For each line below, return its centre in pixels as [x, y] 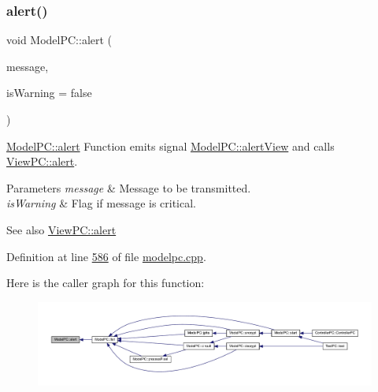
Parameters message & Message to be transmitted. [129, 187]
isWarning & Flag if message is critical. [102, 203]
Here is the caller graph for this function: [106, 283]
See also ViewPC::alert [61, 229]
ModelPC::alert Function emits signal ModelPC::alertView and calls [170, 146]
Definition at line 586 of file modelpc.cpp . [106, 256]
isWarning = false [49, 93]
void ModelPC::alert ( [59, 40]
